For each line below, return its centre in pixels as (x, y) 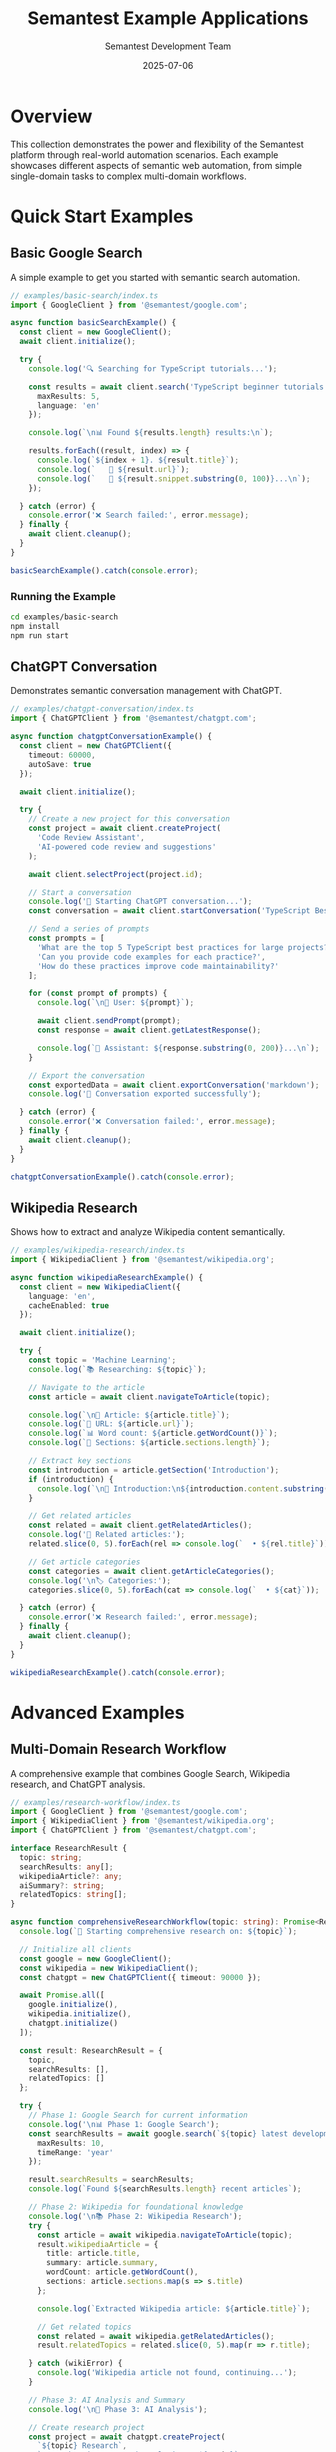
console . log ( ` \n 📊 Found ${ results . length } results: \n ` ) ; (151, 433)
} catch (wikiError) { (75, 2363)
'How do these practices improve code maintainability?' (158, 966)
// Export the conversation (86, 1075)
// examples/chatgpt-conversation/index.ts (102, 709)
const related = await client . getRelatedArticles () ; (140, 1525)
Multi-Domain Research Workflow (118, 1749)
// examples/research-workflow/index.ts (96, 1802)
